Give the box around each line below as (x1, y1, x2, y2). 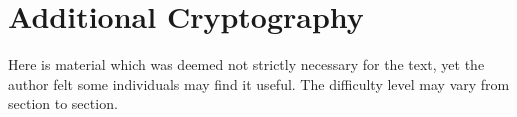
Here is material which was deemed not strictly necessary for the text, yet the (8, 54, 485, 75)
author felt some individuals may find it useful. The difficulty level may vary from (8, 73, 510, 94)
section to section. (8, 93, 118, 114)
